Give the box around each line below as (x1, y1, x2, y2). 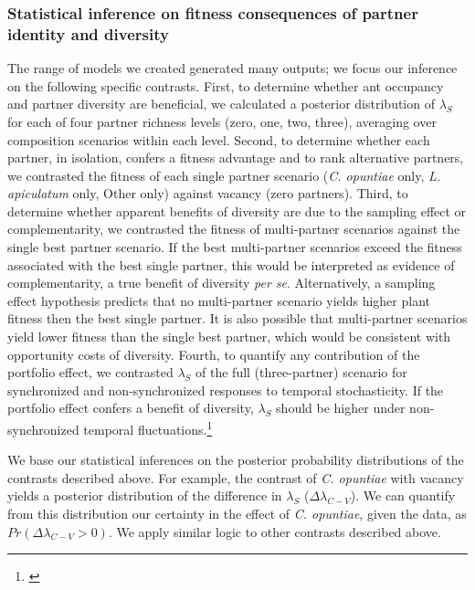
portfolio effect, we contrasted (7, 363, 174, 382)
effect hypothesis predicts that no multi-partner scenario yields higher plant (7, 290, 430, 310)
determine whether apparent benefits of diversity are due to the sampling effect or (7, 201, 467, 220)
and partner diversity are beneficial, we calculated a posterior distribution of (7, 94, 435, 113)
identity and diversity (7, 22, 169, 45)
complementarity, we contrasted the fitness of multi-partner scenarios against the (7, 219, 460, 238)
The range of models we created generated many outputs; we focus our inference (7, 58, 458, 78)
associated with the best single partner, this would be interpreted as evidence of (7, 255, 455, 274)
